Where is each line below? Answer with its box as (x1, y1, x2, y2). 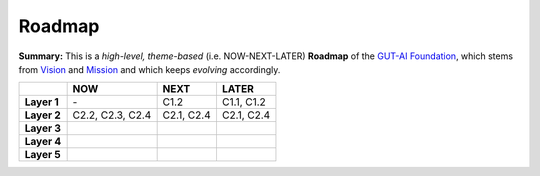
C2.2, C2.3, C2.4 (72, 108, 152, 122)
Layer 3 (24, 121, 62, 135)
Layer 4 (24, 135, 62, 149)
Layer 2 (24, 108, 62, 122)
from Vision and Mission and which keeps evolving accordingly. (18, 63, 281, 75)
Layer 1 (24, 95, 59, 109)
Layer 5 (24, 148, 61, 162)
